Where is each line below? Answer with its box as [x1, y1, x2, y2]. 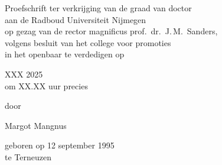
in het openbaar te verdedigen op [5, 48, 125, 60]
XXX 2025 [5, 67, 43, 80]
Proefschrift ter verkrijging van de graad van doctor [5, 2, 192, 14]
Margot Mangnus [5, 119, 67, 131]
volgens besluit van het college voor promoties [5, 36, 171, 48]
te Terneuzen [5, 150, 51, 163]
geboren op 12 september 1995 [5, 139, 115, 151]
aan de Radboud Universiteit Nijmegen [5, 13, 146, 25]
